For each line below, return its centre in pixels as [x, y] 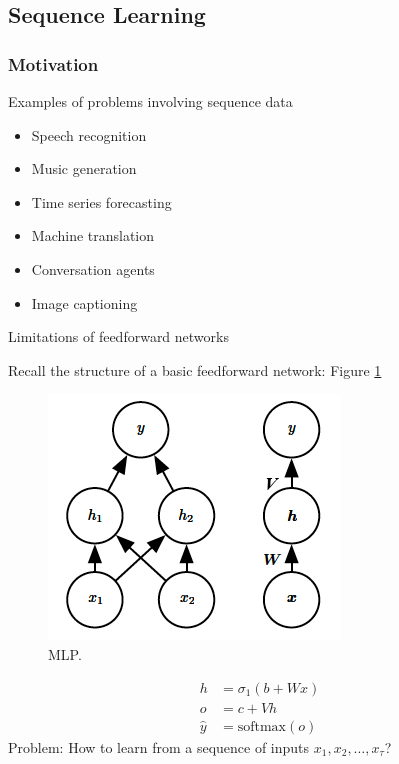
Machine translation [93, 235]
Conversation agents [93, 268]
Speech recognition [89, 134]
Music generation [84, 168]
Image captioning [84, 302]
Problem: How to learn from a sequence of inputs [159, 746]
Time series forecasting [101, 201]
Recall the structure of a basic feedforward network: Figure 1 [195, 369]
